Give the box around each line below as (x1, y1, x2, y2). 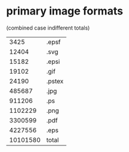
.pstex (46, 77, 64, 85)
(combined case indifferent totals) (6, 24, 90, 31)
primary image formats (6, 4, 124, 18)
